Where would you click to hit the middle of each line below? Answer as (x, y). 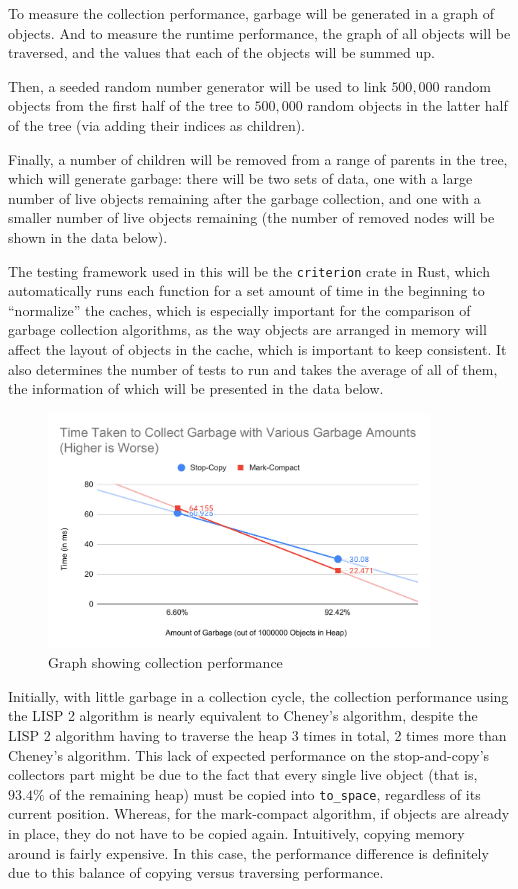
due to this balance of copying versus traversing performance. (196, 872)
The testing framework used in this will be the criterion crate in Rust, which (249, 270)
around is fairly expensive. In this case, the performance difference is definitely (248, 852)
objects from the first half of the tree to (129, 105)
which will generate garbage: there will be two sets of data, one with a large (240, 178)
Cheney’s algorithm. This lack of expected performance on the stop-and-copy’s (249, 754)
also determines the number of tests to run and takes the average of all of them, (253, 368)
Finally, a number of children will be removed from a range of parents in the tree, (258, 158)
